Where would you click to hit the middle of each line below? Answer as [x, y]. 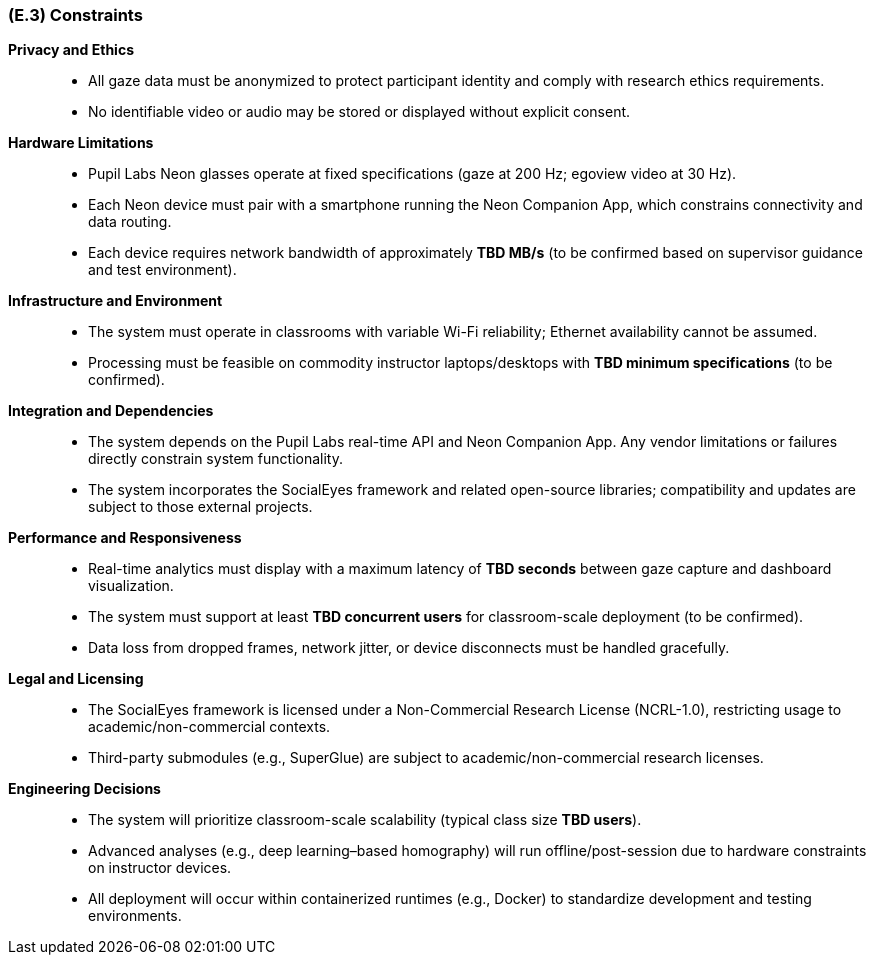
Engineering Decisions [84, 789]
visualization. [131, 586]
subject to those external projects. [200, 507]
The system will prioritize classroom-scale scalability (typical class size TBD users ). [365, 820]
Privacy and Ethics [71, 50]
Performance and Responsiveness [125, 538]
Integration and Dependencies [111, 411]
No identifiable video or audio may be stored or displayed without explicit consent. [359, 112]
